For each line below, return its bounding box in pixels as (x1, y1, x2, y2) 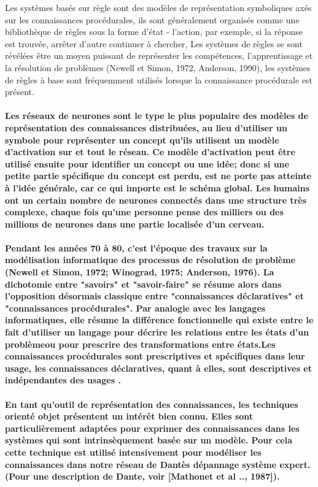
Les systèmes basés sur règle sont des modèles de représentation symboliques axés (5, 1, 312, 13)
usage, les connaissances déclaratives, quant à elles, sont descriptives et (5, 361, 312, 374)
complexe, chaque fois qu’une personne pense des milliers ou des (5, 205, 284, 218)
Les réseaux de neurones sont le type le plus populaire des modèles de (5, 109, 308, 122)
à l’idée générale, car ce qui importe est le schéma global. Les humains (5, 181, 310, 194)
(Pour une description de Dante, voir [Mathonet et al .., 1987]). (5, 470, 280, 483)
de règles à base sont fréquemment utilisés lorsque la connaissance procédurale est (5, 73, 312, 86)
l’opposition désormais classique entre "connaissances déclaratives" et (5, 290, 304, 302)
